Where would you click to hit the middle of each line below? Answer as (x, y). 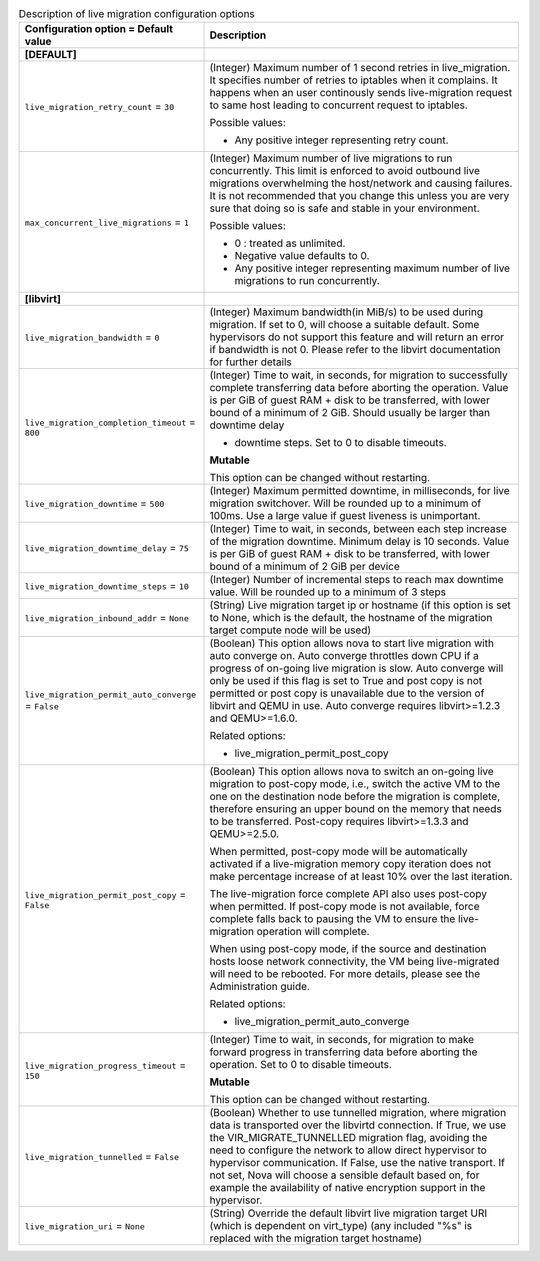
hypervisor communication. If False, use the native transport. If (357, 1163)
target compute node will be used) (290, 630)
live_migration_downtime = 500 (94, 503)
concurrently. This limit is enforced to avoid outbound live (344, 171)
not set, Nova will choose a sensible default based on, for (344, 1175)
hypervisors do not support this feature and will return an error (357, 337)
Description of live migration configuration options (136, 14)
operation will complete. (313, 932)
